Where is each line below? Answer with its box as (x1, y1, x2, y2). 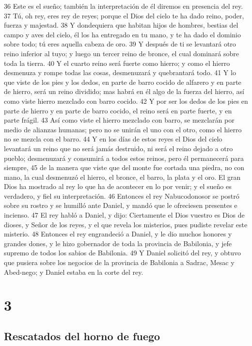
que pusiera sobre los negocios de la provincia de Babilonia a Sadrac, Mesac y (4, 257, 235, 267)
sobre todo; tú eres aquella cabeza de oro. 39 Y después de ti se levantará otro (4, 39, 236, 49)
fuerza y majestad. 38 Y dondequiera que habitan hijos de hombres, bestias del (4, 20, 238, 30)
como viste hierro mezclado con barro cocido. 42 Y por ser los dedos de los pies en (4, 95, 248, 106)
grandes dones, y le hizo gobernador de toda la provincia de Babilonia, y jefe (4, 238, 232, 248)
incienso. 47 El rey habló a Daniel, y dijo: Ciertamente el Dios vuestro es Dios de (4, 210, 245, 220)
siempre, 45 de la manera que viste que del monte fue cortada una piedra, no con (4, 162, 245, 173)
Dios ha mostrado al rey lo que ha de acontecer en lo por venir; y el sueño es (4, 181, 232, 191)
